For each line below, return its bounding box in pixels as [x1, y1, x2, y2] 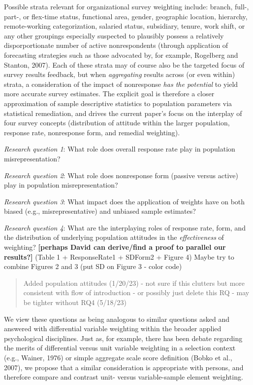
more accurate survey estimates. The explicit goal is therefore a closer [4, 88, 215, 99]
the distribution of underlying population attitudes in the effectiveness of [4, 232, 224, 242]
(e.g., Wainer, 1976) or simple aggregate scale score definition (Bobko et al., [4, 352, 232, 362]
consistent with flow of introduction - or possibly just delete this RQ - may [23, 287, 250, 298]
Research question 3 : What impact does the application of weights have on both [4, 196, 245, 206]
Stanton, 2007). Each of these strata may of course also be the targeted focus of [4, 59, 245, 70]
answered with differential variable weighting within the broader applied [4, 323, 221, 334]
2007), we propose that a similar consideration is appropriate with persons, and [4, 362, 244, 372]
